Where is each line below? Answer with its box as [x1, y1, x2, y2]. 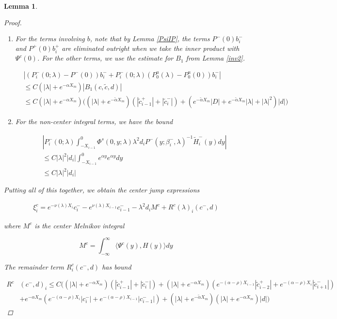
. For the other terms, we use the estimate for [37, 53, 174, 63]
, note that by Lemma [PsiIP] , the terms [90, 33, 210, 44]
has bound [102, 261, 131, 271]
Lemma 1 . [4, 1, 38, 11]
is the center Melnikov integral [34, 220, 125, 230]
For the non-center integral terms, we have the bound [15, 116, 173, 126]
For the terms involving [15, 33, 85, 44]
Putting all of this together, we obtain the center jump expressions [4, 185, 200, 195]
